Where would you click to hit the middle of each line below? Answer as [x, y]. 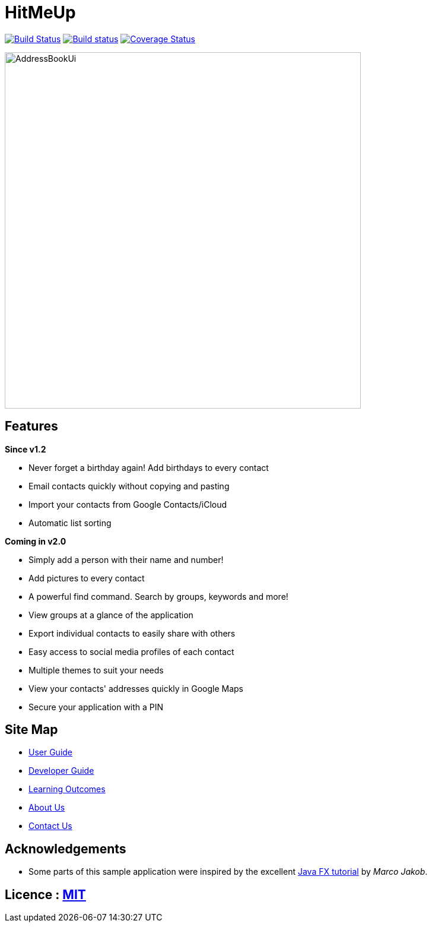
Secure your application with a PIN [96, 707]
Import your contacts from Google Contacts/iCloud [128, 504]
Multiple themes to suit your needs [96, 670]
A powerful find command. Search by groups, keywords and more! [158, 596]
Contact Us [50, 826]
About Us [47, 808]
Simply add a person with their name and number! [126, 559]
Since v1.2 [26, 449]
